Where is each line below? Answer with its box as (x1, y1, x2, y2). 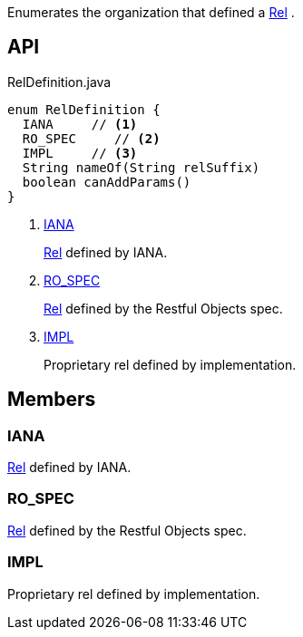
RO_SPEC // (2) (22, 130, 161, 146)
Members (7, 388, 96, 411)
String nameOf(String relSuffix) (22, 159, 260, 175)
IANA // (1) (22, 116, 138, 131)
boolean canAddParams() (22, 174, 191, 189)
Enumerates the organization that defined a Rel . (7, 5, 295, 20)
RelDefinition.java (7, 73, 112, 90)
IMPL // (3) (22, 145, 138, 160)
